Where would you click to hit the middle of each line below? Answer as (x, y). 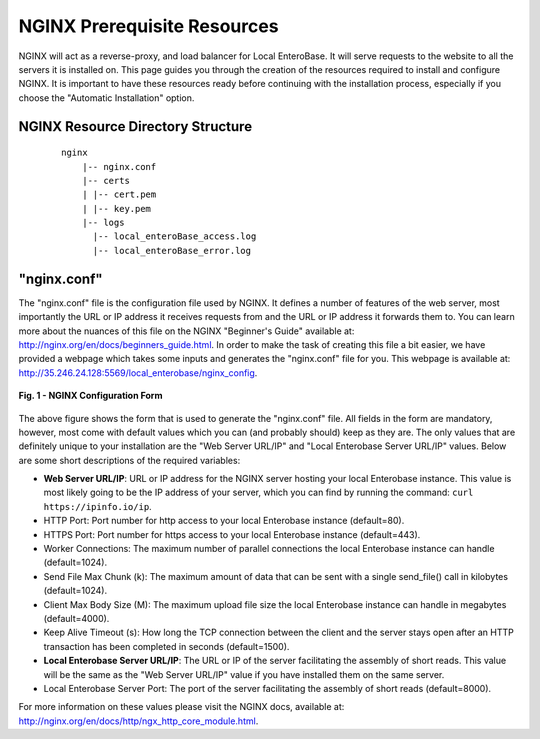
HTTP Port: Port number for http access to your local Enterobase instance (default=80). (224, 521)
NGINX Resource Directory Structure (135, 126)
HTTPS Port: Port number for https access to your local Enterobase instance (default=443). (232, 534)
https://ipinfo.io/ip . (97, 506)
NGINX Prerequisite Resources (148, 26)
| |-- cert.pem (119, 194)
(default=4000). (76, 618)
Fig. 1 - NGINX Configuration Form (90, 396)
